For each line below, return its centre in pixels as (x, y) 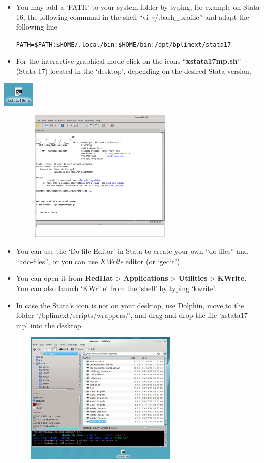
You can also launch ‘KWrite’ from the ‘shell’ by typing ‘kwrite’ (115, 288)
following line (37, 27)
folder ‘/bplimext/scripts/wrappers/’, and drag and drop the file (116, 315)
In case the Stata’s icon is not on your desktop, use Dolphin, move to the (130, 305)
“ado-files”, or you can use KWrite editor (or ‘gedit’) (98, 261)
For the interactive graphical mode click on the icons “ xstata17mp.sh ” (128, 61)
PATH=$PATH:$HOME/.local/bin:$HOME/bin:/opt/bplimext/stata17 (124, 45)
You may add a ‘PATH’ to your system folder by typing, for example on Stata (138, 7)
